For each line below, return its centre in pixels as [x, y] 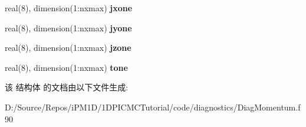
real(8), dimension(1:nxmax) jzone [68, 48]
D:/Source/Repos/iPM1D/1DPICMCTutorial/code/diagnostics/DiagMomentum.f [153, 107]
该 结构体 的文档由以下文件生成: [67, 87]
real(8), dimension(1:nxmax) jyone [68, 27]
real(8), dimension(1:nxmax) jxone [69, 8]
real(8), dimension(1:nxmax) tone [66, 67]
